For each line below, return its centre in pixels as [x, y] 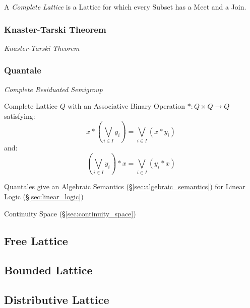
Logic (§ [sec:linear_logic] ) [44, 197]
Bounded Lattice [48, 270]
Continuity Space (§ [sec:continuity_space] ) [70, 213]
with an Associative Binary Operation [126, 106]
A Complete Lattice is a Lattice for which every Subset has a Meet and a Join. [125, 7]
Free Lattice [36, 240]
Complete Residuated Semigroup [53, 89]
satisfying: [20, 115]
